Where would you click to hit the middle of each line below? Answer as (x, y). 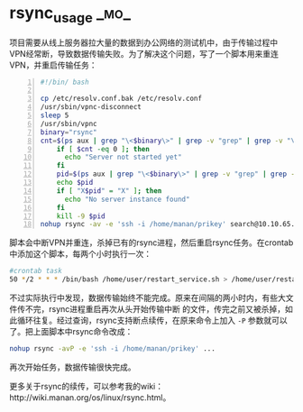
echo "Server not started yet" (123, 157)
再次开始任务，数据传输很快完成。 (73, 367)
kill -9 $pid (81, 216)
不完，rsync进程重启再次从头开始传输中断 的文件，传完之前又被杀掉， (155, 309)
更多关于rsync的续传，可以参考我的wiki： (87, 386)
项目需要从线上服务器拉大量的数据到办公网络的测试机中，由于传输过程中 (143, 42)
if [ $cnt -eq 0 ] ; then (103, 149)
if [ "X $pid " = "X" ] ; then (109, 191)
